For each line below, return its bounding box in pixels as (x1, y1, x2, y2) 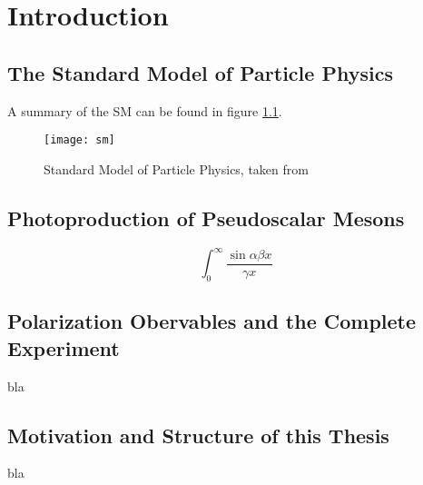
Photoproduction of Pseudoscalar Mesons (7, 203, 405, 232)
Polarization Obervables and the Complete (7, 307, 417, 335)
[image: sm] (44, 134, 115, 147)
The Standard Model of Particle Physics (7, 58, 393, 86)
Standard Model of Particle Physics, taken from (44, 159, 309, 178)
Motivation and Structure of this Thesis (7, 421, 389, 449)
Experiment (7, 333, 120, 361)
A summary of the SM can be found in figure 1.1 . (7, 101, 282, 120)
